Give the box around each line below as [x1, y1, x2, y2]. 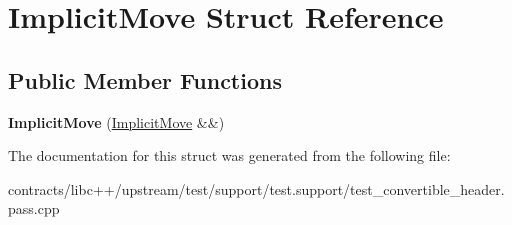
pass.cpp [8, 198, 60, 219]
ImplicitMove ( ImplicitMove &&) [8, 111, 225, 132]
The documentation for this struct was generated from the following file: [8, 145, 451, 166]
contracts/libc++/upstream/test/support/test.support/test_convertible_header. [8, 178, 505, 199]
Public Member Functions [8, 64, 282, 95]
